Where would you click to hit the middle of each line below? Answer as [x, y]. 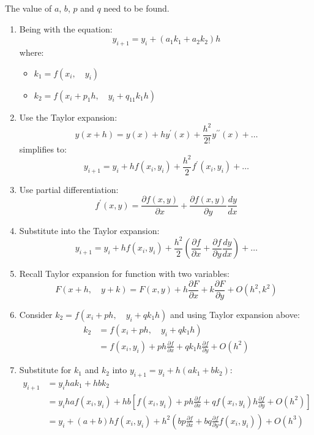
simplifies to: [43, 149]
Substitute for [45, 370]
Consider [36, 314]
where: [32, 52]
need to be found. [136, 8]
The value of [28, 8]
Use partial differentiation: [69, 189]
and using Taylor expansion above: [235, 314]
